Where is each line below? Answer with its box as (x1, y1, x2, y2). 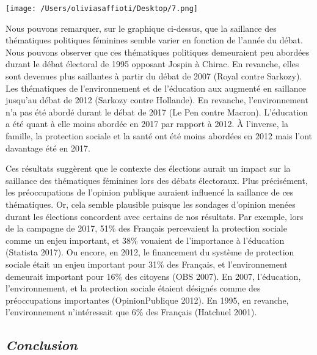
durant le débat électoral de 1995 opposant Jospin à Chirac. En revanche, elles (5, 57, 299, 70)
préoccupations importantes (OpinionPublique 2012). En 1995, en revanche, (5, 293, 289, 306)
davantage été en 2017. (5, 141, 90, 154)
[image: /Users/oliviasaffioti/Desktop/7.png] (5, 4, 198, 13)
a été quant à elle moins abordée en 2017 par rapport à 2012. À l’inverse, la (5, 117, 289, 130)
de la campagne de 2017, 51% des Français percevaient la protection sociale (5, 222, 287, 235)
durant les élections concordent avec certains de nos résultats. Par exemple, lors (5, 210, 304, 222)
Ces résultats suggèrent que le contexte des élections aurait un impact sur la (5, 162, 291, 175)
